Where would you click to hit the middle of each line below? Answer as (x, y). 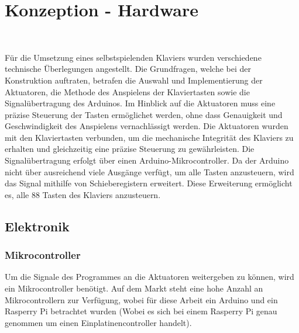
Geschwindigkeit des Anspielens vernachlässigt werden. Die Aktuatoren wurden (147, 126)
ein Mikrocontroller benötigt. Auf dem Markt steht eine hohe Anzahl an (134, 288)
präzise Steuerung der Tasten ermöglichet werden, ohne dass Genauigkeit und (144, 114)
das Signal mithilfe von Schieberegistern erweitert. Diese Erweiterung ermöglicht (149, 183)
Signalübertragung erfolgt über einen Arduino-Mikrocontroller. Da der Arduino (147, 160)
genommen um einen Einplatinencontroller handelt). (98, 322)
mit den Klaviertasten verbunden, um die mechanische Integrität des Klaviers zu (149, 137)
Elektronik (37, 226)
